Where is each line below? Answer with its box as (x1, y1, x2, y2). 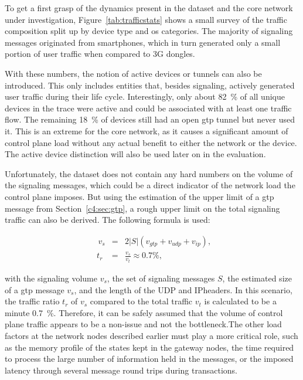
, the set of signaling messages (107, 272, 215, 284)
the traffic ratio (5, 295, 60, 307)
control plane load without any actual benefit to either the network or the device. (5, 136, 297, 148)
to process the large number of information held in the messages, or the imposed (5, 352, 294, 365)
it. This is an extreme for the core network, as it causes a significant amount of (5, 124, 288, 137)
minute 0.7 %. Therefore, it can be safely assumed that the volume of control (5, 306, 283, 318)
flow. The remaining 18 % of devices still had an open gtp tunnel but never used (5, 113, 295, 125)
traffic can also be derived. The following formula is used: (5, 213, 210, 226)
